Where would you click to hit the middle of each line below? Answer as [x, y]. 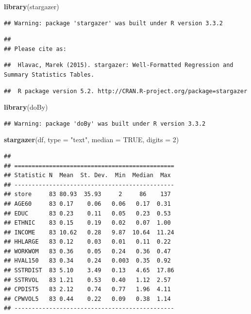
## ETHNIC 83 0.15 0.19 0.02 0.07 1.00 [87, 223]
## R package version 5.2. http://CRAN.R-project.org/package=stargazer [126, 91]
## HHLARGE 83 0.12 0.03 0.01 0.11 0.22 [87, 242]
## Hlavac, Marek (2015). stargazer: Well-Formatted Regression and [119, 65]
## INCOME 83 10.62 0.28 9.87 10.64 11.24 [89, 232]
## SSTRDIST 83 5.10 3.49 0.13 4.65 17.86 [89, 271]
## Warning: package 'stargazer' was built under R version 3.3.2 [114, 23]
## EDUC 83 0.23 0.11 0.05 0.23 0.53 [87, 213]
